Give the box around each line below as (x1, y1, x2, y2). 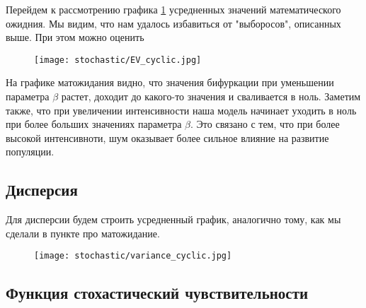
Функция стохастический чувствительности (6, 282, 309, 304)
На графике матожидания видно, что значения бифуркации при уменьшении (6, 75, 334, 90)
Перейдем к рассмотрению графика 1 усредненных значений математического (6, 2, 341, 16)
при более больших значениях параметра (6, 117, 182, 131)
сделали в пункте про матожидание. (6, 225, 160, 240)
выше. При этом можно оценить (6, 30, 144, 45)
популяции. (6, 144, 55, 159)
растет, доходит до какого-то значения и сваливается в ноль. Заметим (61, 89, 361, 104)
